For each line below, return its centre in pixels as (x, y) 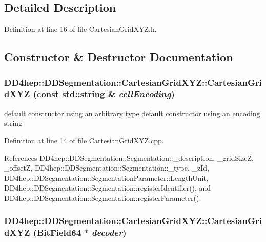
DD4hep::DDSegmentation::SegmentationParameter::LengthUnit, (106, 178)
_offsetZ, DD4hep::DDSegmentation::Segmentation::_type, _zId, (107, 168)
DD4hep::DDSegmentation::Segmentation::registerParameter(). (103, 198)
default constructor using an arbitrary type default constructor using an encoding (132, 113)
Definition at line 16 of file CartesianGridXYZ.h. (80, 29)
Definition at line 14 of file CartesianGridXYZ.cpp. (84, 140)
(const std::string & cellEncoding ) (104, 94)
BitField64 (59, 232)
